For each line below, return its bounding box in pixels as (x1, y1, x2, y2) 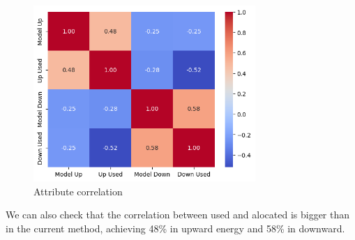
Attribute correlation (33, 183, 123, 198)
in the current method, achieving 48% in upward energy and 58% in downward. (6, 221, 345, 235)
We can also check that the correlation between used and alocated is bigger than (6, 207, 350, 222)
